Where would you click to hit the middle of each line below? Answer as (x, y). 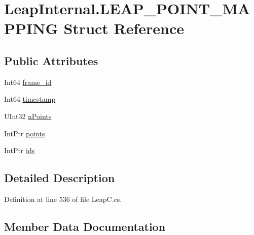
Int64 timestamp (30, 99)
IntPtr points (25, 133)
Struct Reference (124, 28)
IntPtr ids (20, 150)
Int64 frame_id (28, 82)
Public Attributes (51, 60)
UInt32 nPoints (28, 116)
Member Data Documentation (85, 226)
